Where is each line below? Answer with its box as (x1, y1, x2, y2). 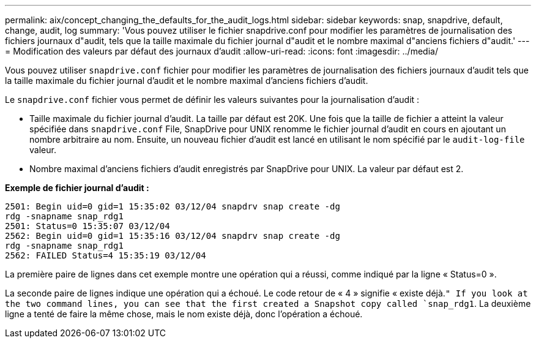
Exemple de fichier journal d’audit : (5, 183, 149, 193)
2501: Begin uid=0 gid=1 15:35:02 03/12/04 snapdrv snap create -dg (5, 202, 340, 211)
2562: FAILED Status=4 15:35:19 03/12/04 (5, 251, 206, 260)
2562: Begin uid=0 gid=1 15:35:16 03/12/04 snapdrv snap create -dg (5, 231, 340, 241)
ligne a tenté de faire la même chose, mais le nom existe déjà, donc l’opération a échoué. (5, 309, 363, 319)
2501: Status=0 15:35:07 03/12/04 (5, 221, 170, 231)
